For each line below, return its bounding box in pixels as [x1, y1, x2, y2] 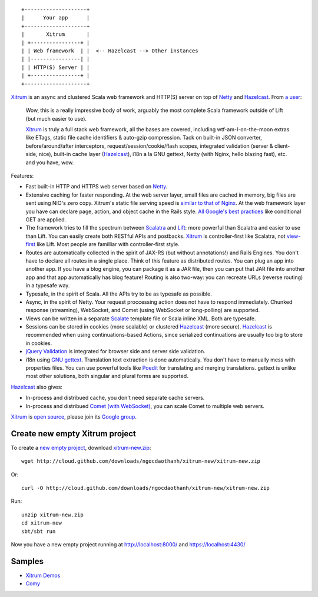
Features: [11, 173, 34, 180]
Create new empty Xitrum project [11, 429, 137, 439]
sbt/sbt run [21, 528, 56, 535]
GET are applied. [25, 215, 67, 223]
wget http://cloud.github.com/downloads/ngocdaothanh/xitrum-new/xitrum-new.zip [21, 458, 261, 465]
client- [274, 142, 290, 150]
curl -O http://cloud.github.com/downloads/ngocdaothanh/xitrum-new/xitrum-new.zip [21, 485, 270, 492]
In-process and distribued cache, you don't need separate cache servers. [25, 394, 205, 402]
